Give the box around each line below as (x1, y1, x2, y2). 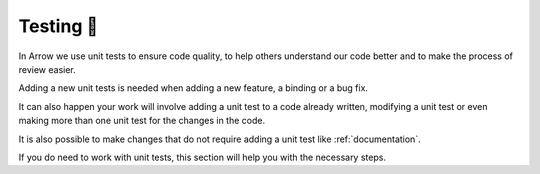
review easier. (18, 63, 77, 75)
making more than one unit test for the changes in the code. (18, 115, 265, 127)
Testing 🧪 (18, 15, 99, 37)
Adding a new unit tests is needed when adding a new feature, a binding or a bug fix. (18, 82, 369, 94)
